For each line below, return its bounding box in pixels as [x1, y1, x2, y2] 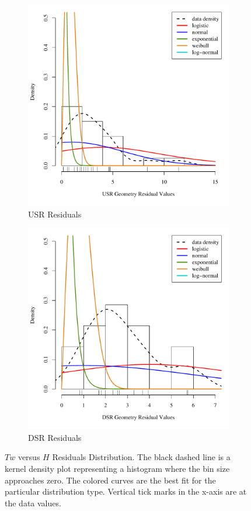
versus [18, 451, 40, 463]
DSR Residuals [28, 431, 82, 443]
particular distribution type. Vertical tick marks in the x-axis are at [5, 485, 247, 498]
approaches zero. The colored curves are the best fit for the [5, 474, 216, 486]
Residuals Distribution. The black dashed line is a [52, 451, 231, 463]
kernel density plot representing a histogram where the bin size [5, 462, 230, 474]
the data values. [5, 496, 61, 509]
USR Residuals [28, 208, 82, 220]
